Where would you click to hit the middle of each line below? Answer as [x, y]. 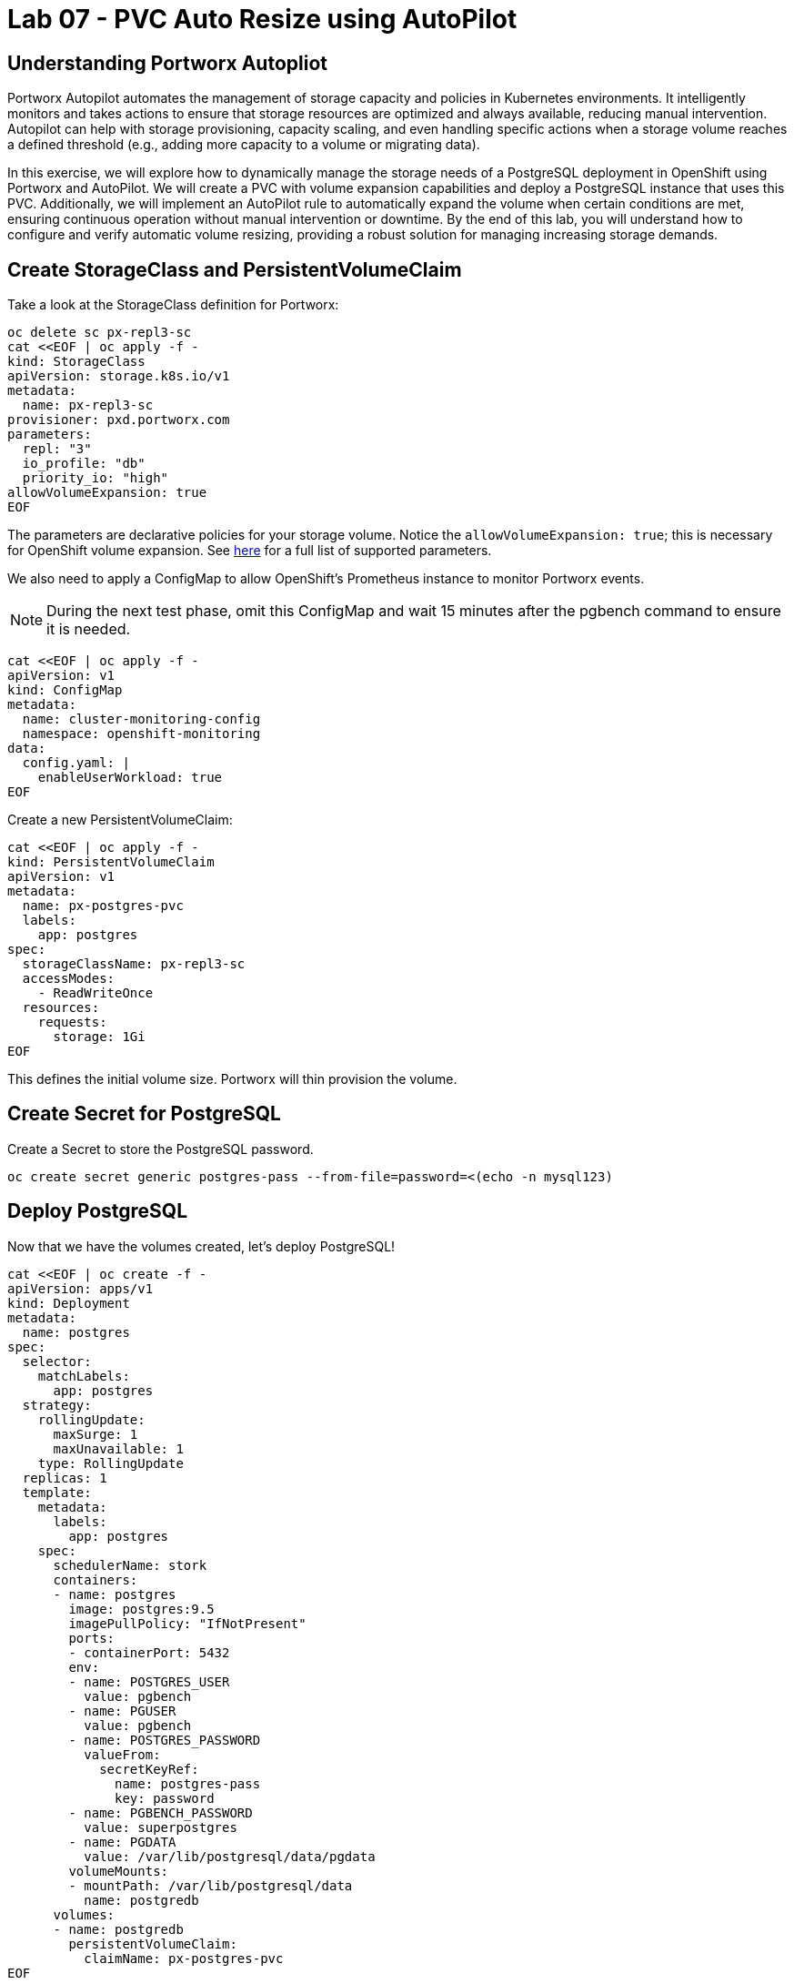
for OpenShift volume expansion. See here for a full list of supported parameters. [250, 551]
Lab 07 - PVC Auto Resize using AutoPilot [262, 19]
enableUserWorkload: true [130, 778]
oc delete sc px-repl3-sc [100, 333]
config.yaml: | [76, 763]
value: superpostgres [161, 1827]
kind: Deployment [69, 1303]
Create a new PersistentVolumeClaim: [120, 820]
